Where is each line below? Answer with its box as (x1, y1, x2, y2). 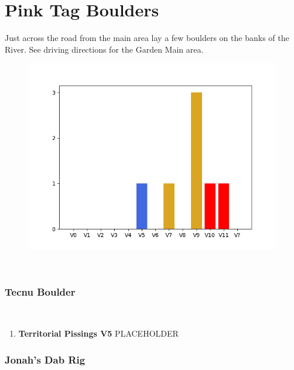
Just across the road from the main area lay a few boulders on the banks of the (5, 32, 289, 44)
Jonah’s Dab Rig (5, 352, 86, 366)
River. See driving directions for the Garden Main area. (5, 43, 204, 55)
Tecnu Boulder (5, 285, 76, 299)
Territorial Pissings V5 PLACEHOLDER (18, 327, 179, 340)
